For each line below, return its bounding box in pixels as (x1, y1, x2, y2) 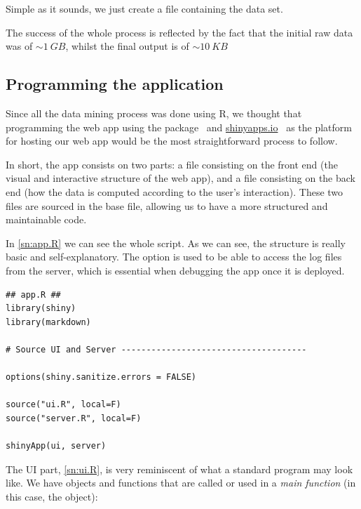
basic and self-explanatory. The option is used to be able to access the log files (6, 249, 342, 264)
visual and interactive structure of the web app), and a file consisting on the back (6, 171, 355, 185)
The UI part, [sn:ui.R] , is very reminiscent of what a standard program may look (6, 461, 353, 476)
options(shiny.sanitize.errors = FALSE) (6, 372, 197, 383)
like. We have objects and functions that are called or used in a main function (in (6, 475, 356, 490)
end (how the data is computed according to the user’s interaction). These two (6, 184, 343, 199)
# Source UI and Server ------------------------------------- (6, 344, 307, 355)
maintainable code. (6, 212, 87, 227)
